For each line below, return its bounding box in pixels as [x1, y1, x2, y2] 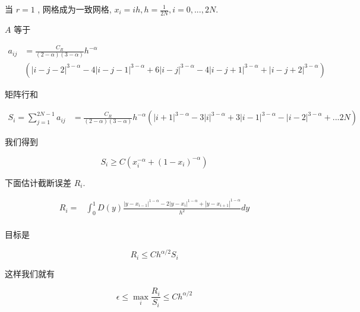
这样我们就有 [5, 267, 55, 279]
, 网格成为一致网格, [37, 3, 112, 15]
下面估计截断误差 [5, 176, 71, 188]
